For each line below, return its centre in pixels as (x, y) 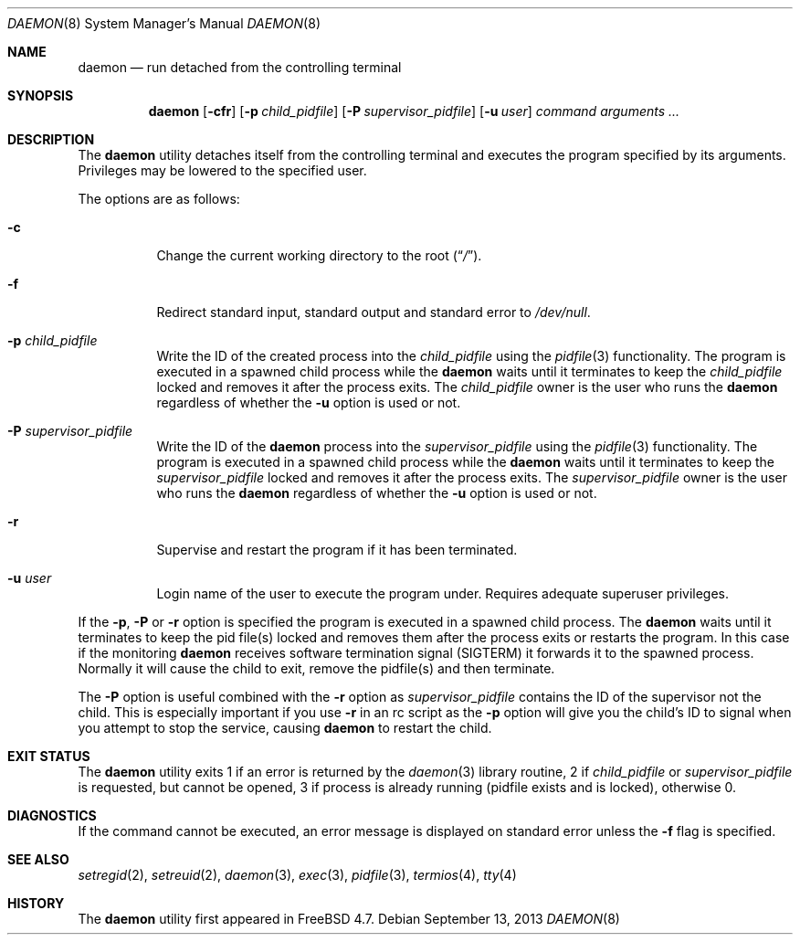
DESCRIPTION (51, 139)
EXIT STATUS (49, 756)
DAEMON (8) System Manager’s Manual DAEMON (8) (164, 23)
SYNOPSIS (41, 95)
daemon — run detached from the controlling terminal (240, 67)
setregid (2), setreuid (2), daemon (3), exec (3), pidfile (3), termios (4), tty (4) (297, 875)
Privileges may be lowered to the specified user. (222, 170)
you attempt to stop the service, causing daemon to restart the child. (285, 728)
